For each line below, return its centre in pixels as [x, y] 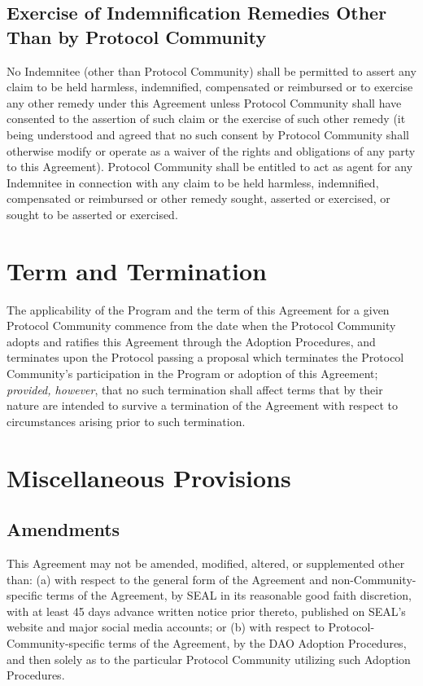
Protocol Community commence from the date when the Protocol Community [201, 325]
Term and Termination [137, 270]
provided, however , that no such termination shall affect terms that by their [195, 389]
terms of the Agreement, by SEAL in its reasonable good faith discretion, [229, 595]
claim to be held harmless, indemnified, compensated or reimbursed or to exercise [210, 87]
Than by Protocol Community [137, 36]
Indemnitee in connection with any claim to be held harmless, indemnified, [193, 182]
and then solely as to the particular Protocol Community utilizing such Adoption [209, 659]
